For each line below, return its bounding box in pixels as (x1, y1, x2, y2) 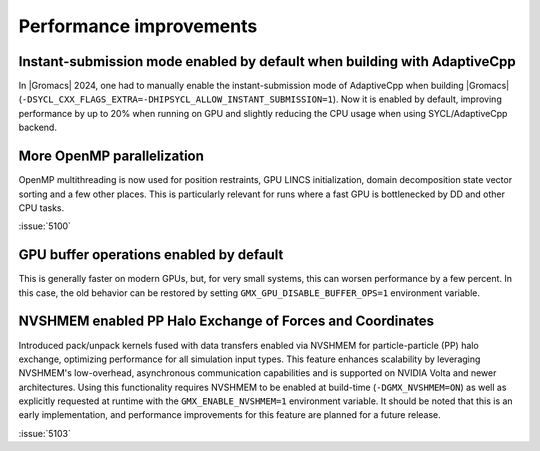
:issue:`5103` (18, 427, 72, 439)
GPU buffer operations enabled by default (18, 246, 284, 264)
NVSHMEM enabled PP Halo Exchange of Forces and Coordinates (18, 313, 435, 330)
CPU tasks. (18, 201, 65, 214)
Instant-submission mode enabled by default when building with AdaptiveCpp (18, 53, 517, 70)
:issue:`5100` (18, 220, 72, 232)
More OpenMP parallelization (18, 148, 205, 165)
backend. (18, 121, 57, 134)
